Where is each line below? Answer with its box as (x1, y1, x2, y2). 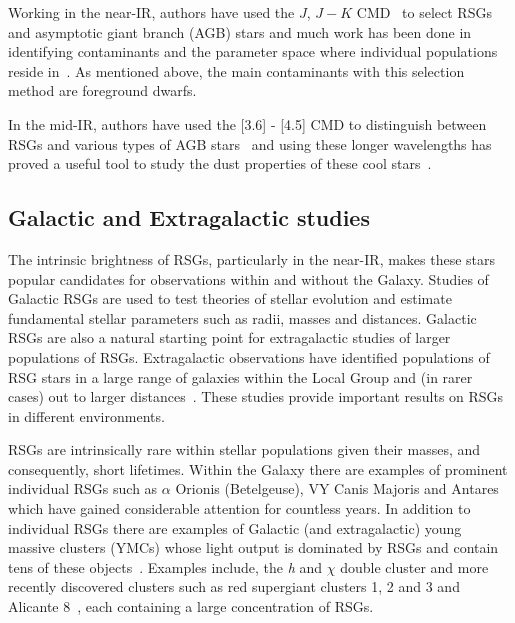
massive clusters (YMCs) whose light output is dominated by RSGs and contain (8, 537, 499, 558)
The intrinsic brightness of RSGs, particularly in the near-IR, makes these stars (8, 248, 496, 269)
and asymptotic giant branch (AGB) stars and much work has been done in (8, 21, 472, 42)
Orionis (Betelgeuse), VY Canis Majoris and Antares (175, 478, 499, 499)
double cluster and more (340, 556, 489, 577)
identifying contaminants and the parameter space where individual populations (8, 41, 498, 62)
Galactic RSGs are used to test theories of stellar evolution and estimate (8, 288, 452, 309)
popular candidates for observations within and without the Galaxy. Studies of (8, 268, 489, 289)
